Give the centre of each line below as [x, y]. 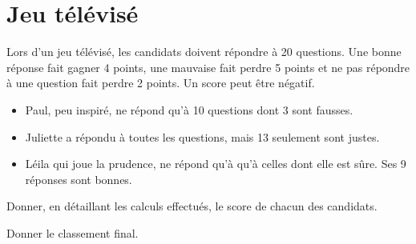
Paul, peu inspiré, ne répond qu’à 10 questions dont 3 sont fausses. [189, 109]
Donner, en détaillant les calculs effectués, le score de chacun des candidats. [192, 206]
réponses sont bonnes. [79, 179]
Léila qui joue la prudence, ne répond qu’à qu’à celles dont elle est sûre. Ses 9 [216, 164]
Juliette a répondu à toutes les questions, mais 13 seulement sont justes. [202, 136]
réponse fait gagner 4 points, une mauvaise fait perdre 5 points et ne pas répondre [208, 67]
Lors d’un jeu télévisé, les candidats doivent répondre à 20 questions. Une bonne [204, 52]
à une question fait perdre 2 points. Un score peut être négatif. [161, 83]
